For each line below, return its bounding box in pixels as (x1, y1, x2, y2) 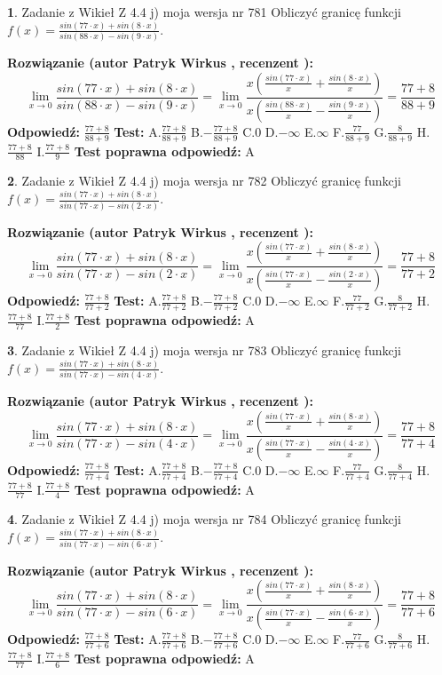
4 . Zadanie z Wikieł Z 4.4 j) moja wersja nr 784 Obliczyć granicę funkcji (7, 510, 401, 528)
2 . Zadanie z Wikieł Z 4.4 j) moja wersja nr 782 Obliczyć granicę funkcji (7, 171, 401, 190)
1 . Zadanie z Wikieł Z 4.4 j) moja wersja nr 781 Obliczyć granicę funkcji (7, 3, 401, 20)
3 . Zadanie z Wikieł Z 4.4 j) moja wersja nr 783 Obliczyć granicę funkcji (7, 340, 401, 359)
